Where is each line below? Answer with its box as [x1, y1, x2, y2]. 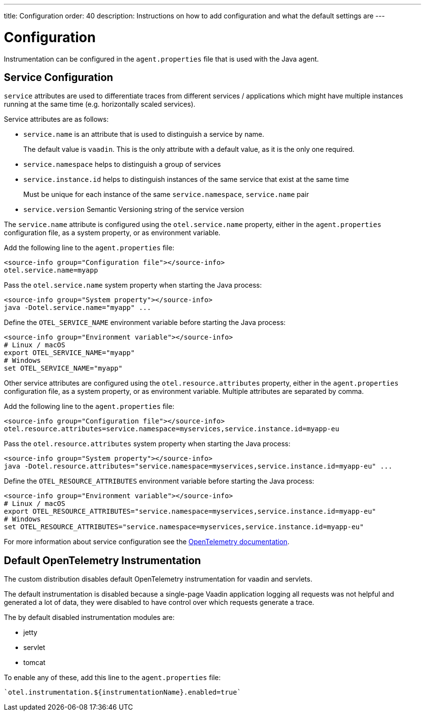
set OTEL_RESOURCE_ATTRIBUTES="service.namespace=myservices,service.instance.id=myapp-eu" [4, 523, 364, 531]
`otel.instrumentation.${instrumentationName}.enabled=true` [4, 688, 241, 697]
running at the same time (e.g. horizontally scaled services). [4, 100, 196, 109]
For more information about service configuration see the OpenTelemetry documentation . [4, 537, 290, 546]
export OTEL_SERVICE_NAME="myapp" [4, 349, 135, 357]
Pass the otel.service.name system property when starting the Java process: [4, 281, 262, 290]
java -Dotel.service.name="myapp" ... [4, 304, 151, 312]
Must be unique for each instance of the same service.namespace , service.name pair [23, 190, 309, 199]
